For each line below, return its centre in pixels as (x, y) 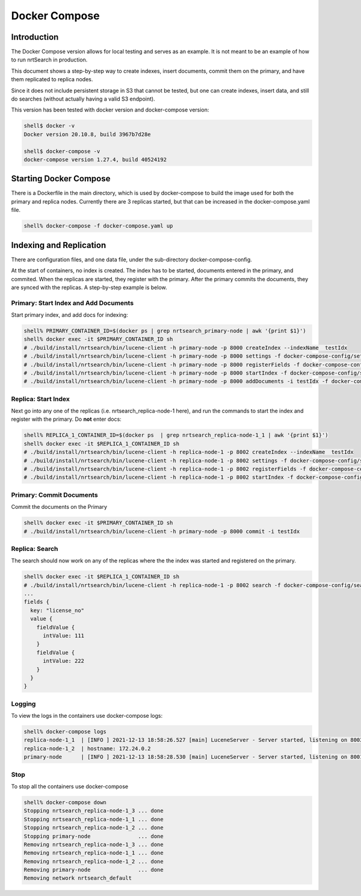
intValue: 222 (63, 661)
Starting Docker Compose (61, 179)
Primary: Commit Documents (55, 495)
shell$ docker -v (49, 126)
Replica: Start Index (41, 399)
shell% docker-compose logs (65, 732)
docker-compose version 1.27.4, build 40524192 (95, 159)
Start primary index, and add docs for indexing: (70, 315)
